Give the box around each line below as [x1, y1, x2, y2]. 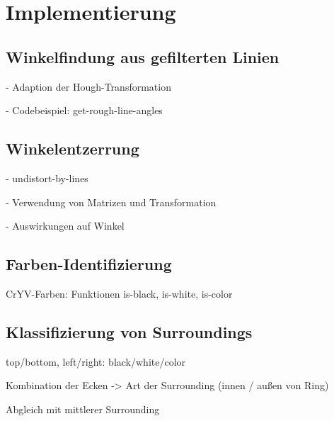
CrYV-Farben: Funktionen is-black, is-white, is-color [6, 286, 233, 301]
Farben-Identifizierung [6, 253, 172, 275]
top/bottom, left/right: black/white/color [6, 354, 186, 369]
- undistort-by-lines [6, 170, 88, 185]
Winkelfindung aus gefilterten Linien [6, 45, 280, 67]
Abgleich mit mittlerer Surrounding [6, 401, 160, 416]
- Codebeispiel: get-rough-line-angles [6, 103, 163, 118]
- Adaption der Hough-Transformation [6, 79, 171, 94]
